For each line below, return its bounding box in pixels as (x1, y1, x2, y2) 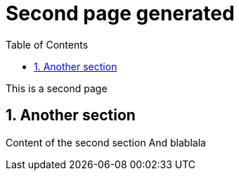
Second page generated (6, 1, 235, 25)
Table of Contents (6, 38, 89, 51)
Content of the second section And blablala (6, 136, 206, 149)
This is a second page (6, 82, 108, 94)
